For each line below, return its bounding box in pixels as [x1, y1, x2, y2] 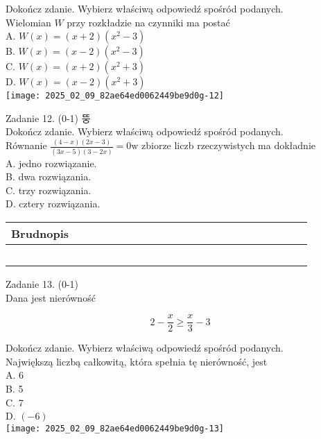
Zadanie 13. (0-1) [6, 277, 78, 291]
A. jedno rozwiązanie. [6, 155, 97, 170]
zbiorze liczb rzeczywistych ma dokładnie [141, 138, 315, 153]
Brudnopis [11, 225, 69, 242]
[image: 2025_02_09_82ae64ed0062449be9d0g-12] [6, 91, 224, 101]
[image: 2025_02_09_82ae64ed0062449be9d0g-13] [6, 423, 224, 433]
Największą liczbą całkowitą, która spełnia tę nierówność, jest [6, 354, 268, 368]
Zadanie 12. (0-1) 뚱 [6, 110, 91, 125]
